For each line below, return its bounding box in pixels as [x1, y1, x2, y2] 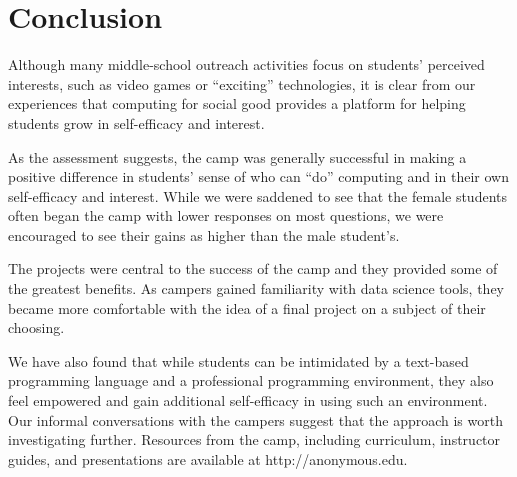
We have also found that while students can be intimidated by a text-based [8, 350, 469, 371]
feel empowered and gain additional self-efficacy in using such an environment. [8, 390, 488, 411]
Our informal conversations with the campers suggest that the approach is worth [8, 409, 503, 430]
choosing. [8, 317, 65, 338]
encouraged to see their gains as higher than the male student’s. [8, 224, 400, 245]
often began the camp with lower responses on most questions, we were [8, 205, 444, 226]
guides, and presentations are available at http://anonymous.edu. [8, 448, 408, 469]
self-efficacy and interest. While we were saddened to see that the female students [8, 185, 507, 206]
